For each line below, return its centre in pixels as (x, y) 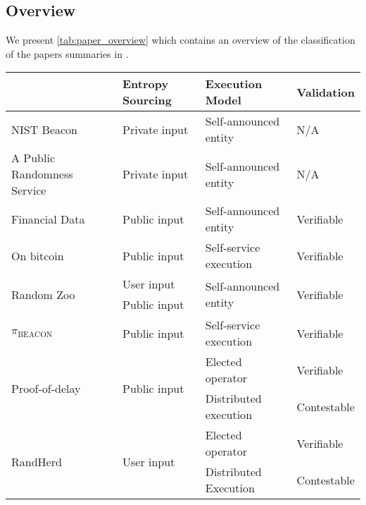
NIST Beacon (44, 129)
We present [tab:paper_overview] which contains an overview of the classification (181, 40)
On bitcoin (38, 255)
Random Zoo (43, 294)
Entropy (146, 84)
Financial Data (48, 219)
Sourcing (147, 100)
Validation (326, 92)
